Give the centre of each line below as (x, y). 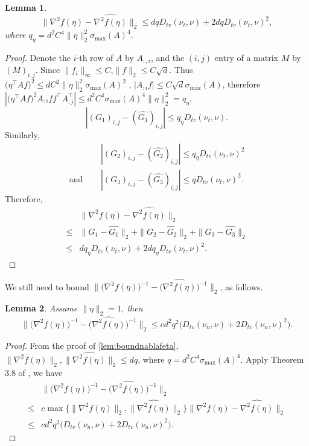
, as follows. (241, 286)
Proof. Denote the (38, 57)
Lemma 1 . (26, 7)
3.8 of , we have (34, 372)
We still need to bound (47, 286)
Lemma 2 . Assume (41, 308)
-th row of (95, 57)
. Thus (181, 70)
